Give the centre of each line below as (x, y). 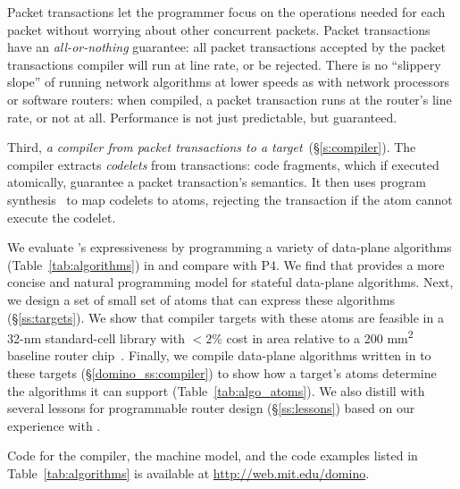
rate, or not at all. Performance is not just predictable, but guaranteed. (202, 117)
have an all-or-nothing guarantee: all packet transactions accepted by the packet (226, 47)
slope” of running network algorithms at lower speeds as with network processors (229, 82)
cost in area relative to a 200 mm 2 (320, 337)
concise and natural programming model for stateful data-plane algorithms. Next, (230, 282)
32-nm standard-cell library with (96, 337)
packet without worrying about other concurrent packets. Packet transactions (219, 29)
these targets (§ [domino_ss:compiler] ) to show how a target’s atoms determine (222, 372)
